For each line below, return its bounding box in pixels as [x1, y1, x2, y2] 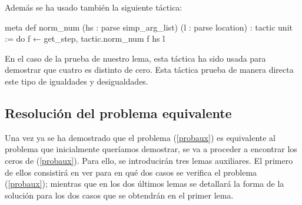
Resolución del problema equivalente [5, 103, 232, 122]
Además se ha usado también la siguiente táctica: [5, 1, 182, 13]
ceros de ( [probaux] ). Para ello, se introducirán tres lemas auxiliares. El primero [5, 154, 293, 166]
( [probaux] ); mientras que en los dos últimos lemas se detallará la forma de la [5, 177, 284, 190]
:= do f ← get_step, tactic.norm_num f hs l [5, 32, 165, 45]
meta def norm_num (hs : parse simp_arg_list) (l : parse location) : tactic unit [5, 21, 293, 33]
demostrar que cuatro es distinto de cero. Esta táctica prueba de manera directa [5, 63, 294, 76]
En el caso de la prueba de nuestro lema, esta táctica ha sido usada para [5, 52, 266, 64]
